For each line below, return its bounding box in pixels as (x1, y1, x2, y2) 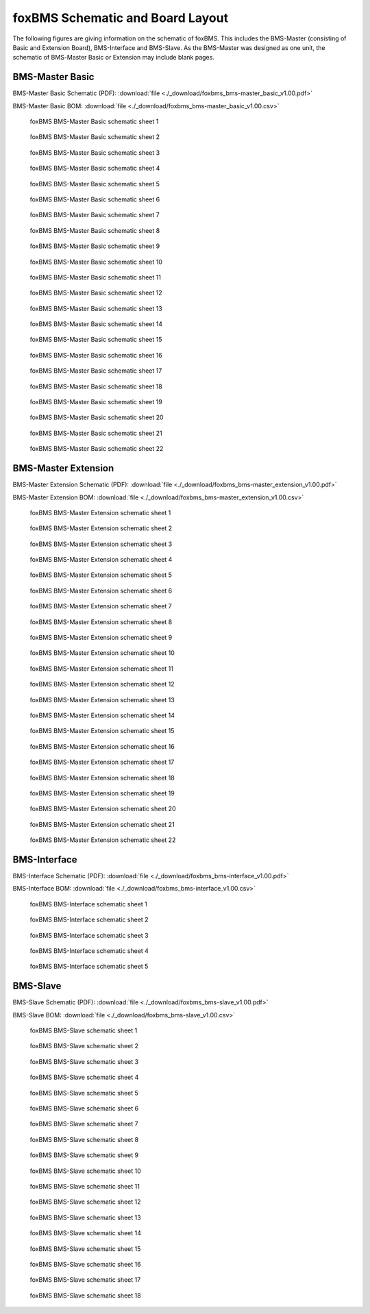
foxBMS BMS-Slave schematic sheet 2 (29, 1042, 139, 1050)
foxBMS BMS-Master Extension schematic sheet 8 (29, 617, 173, 626)
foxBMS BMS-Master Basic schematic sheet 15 (29, 336, 162, 344)
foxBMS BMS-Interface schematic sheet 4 (29, 946, 149, 955)
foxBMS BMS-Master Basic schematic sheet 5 (29, 179, 160, 188)
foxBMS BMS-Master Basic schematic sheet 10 (29, 258, 162, 266)
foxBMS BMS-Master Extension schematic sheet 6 (29, 586, 173, 595)
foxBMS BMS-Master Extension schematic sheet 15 (29, 727, 175, 735)
